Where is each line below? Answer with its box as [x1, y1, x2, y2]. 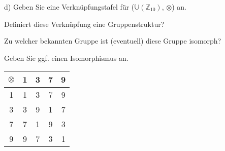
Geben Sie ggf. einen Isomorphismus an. [4, 52, 128, 63]
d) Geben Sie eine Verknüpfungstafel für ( [4, 2, 135, 12]
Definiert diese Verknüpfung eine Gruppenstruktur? [4, 18, 165, 29]
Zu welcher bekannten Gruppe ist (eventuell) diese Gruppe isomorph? [4, 35, 221, 46]
